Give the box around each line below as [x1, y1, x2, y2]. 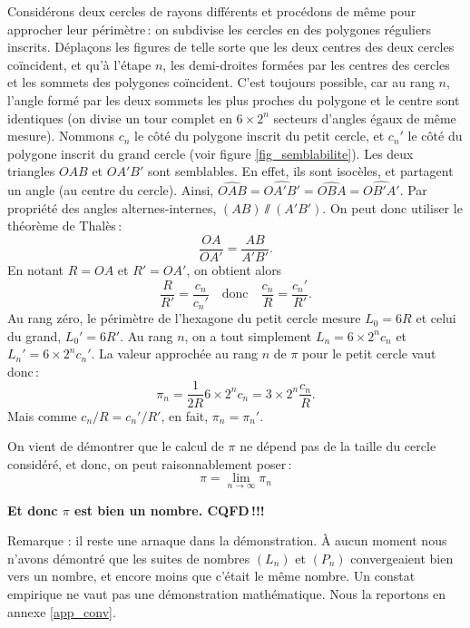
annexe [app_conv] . [7, 602, 116, 621]
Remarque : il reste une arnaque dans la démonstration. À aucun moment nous [7, 531, 447, 550]
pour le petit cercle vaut [302, 344, 436, 363]
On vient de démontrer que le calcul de [7, 437, 224, 456]
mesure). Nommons [7, 126, 115, 145]
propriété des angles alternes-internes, [7, 198, 217, 217]
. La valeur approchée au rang [91, 344, 259, 363]
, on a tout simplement [184, 326, 312, 345]
